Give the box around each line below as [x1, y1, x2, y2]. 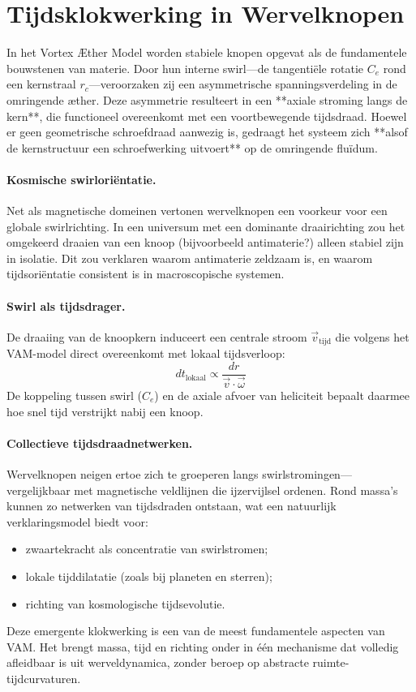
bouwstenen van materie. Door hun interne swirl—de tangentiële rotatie [6, 59, 363, 76]
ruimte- [312, 654, 350, 671]
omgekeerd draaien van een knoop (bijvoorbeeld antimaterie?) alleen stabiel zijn [6, 234, 404, 251]
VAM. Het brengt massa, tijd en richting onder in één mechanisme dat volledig [6, 638, 399, 655]
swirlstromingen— [262, 466, 352, 482]
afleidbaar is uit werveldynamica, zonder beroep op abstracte [6, 654, 309, 671]
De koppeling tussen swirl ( [6, 387, 142, 404]
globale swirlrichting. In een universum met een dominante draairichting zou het [6, 217, 405, 234]
